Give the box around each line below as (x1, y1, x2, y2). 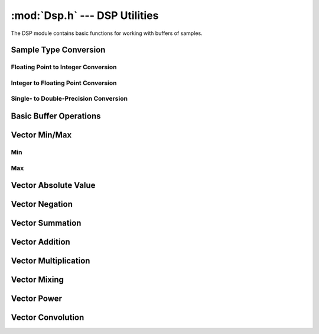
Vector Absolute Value (11, 181, 96, 191)
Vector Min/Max (11, 130, 72, 140)
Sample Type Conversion (11, 45, 106, 55)
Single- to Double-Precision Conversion (11, 95, 128, 103)
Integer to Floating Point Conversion (11, 79, 118, 87)
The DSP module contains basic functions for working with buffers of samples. (11, 30, 203, 37)
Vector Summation (11, 218, 82, 228)
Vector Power (11, 294, 62, 304)
